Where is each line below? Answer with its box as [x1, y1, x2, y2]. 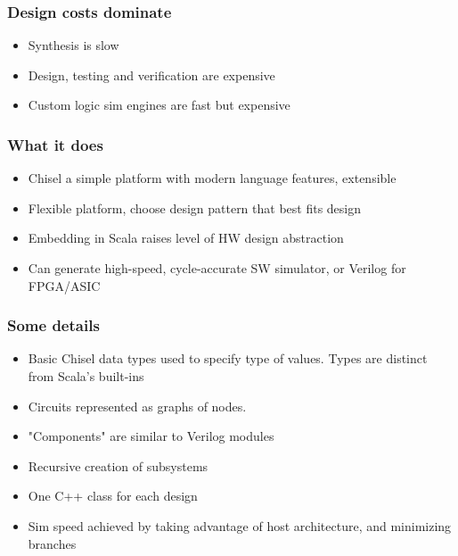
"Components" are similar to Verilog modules [28, 427, 274, 445]
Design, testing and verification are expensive [28, 65, 275, 84]
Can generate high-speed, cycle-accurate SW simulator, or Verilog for [28, 259, 406, 277]
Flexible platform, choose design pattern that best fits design [28, 198, 362, 217]
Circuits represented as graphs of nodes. [28, 396, 247, 415]
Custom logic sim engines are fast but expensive [28, 95, 290, 114]
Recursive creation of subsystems [28, 456, 209, 475]
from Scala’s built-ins [28, 367, 144, 385]
